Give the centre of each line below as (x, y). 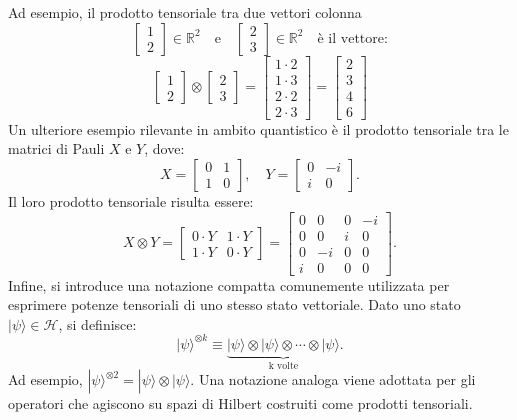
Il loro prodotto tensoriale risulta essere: (131, 200)
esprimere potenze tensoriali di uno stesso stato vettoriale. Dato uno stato (234, 304)
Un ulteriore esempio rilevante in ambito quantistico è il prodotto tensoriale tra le (258, 128)
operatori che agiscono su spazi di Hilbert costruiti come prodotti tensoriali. (240, 403)
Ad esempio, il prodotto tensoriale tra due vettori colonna (185, 12)
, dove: (164, 148)
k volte (283, 365)
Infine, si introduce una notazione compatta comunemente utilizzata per (229, 284)
